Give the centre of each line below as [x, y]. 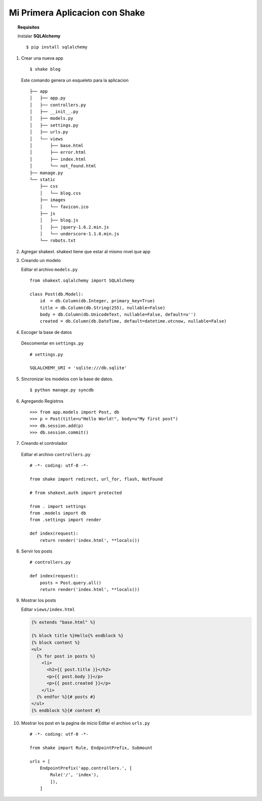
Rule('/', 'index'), [74, 775]
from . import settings [58, 506]
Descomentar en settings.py [52, 343]
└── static [43, 179]
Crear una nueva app [42, 58]
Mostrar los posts [39, 600]
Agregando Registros [42, 401]
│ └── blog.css [60, 193]
